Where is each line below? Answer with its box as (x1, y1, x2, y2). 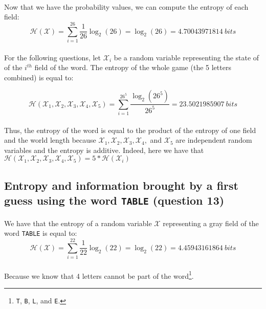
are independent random (175, 135, 252, 145)
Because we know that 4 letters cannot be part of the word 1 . (4, 269, 194, 281)
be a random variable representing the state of (114, 52, 259, 62)
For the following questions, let (4, 52, 101, 62)
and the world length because (4, 135, 96, 145)
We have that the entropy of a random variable (4, 217, 152, 228)
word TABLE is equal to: (4, 228, 77, 238)
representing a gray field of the (163, 217, 259, 228)
